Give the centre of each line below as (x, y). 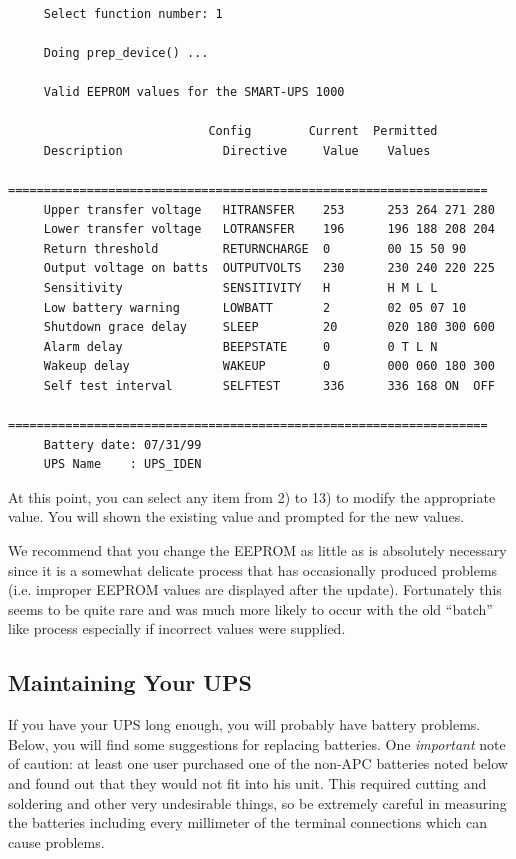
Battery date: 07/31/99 (122, 444)
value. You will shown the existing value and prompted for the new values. (236, 516)
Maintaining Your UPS (130, 682)
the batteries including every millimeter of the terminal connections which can (248, 822)
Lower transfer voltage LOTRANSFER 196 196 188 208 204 (269, 229)
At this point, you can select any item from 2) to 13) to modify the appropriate (252, 496)
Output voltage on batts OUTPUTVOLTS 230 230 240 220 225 (269, 268)
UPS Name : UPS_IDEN (122, 464)
